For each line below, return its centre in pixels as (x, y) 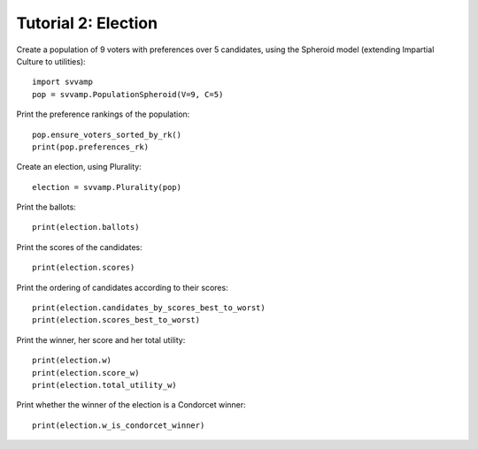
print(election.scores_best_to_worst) (116, 320)
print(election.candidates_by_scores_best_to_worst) (149, 308)
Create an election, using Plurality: (79, 167)
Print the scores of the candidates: (79, 247)
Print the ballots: (46, 207)
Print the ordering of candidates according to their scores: (123, 287)
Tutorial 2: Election (87, 23)
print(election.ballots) (86, 227)
